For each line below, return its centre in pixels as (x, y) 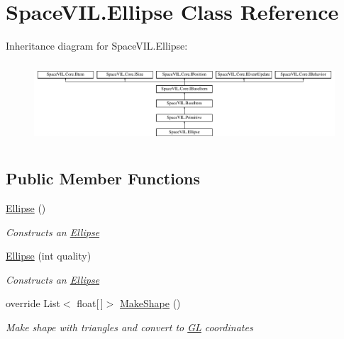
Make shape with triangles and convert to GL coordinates (129, 327)
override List (33, 303)
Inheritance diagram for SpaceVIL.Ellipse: (97, 46)
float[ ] (90, 303)
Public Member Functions (103, 178)
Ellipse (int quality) (49, 256)
